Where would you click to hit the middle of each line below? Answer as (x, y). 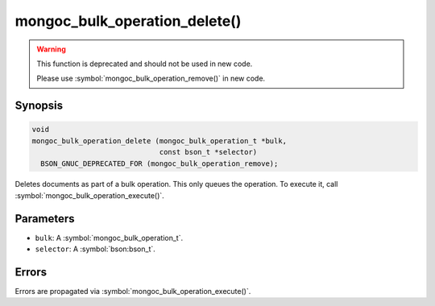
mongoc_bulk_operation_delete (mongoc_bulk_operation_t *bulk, (159, 141)
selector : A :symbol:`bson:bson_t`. (95, 249)
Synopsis (39, 106)
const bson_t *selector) (208, 152)
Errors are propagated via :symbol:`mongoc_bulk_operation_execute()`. (133, 292)
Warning (51, 49)
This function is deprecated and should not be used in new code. (145, 64)
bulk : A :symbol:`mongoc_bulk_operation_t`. (109, 238)
